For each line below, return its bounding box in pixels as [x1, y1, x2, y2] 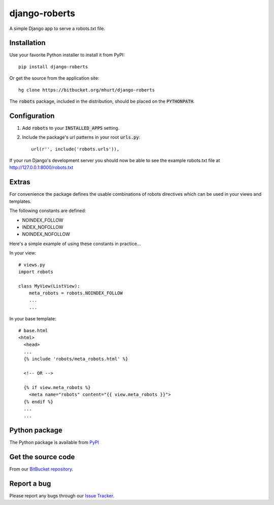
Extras [9, 178, 30, 187]
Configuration [9, 111, 55, 120]
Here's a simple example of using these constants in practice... [9, 241, 141, 247]
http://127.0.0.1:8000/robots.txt [9, 164, 74, 170]
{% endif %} [23, 399, 53, 404]
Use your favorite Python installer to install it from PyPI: [9, 52, 125, 58]
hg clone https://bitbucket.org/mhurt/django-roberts [18, 87, 155, 93]
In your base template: [9, 316, 56, 322]
